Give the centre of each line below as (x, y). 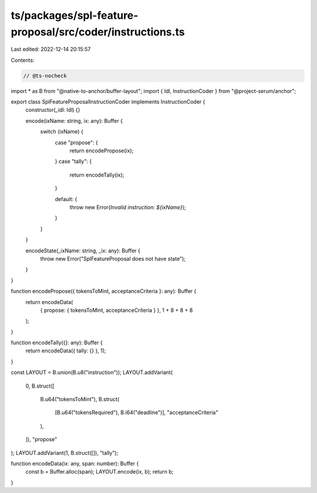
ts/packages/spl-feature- (75, 15)
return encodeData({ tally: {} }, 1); (66, 351)
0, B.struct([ (40, 386)
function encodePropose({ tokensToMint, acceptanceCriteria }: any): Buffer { (104, 291)
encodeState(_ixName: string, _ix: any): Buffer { (83, 251)
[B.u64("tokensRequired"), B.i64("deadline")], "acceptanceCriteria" (136, 412)
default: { (66, 199)
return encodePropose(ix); (102, 151)
